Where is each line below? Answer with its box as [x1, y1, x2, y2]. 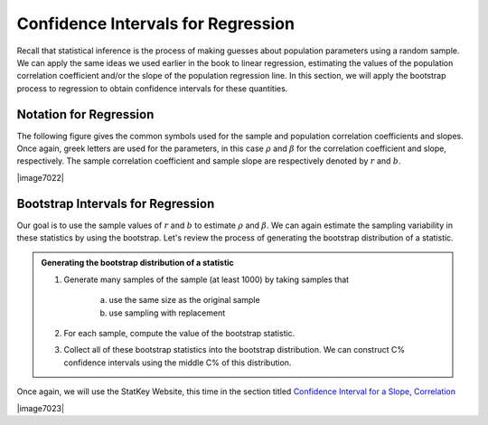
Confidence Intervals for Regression [16, 14, 296, 33]
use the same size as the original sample [108, 295, 261, 306]
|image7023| [16, 402, 65, 413]
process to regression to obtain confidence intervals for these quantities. [16, 82, 288, 94]
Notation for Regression [16, 107, 155, 122]
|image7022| [16, 172, 65, 183]
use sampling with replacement [108, 307, 226, 318]
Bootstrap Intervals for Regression [16, 195, 215, 212]
